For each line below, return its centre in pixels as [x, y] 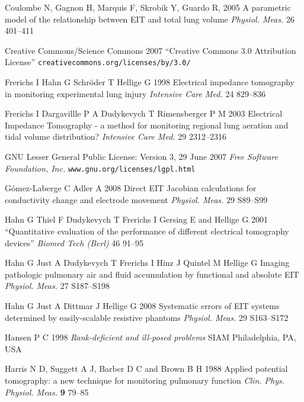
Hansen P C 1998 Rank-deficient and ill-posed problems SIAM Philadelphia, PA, [151, 337]
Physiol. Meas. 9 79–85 [47, 392]
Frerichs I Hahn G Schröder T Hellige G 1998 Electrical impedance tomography [150, 82]
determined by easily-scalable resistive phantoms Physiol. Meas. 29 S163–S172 [147, 317]
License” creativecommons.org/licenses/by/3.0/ [98, 62]
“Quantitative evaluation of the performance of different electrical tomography [147, 231]
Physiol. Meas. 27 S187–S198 [57, 286]
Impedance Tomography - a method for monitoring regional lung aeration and [147, 125]
